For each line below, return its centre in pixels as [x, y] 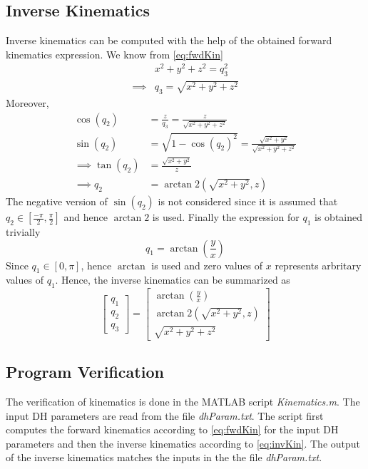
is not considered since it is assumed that [248, 201]
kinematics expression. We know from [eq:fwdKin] [114, 54]
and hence [86, 217]
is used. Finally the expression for [226, 217]
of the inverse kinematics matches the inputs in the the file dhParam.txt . [164, 457]
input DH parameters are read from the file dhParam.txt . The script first [165, 415]
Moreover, [27, 102]
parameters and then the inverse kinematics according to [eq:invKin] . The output [183, 443]
